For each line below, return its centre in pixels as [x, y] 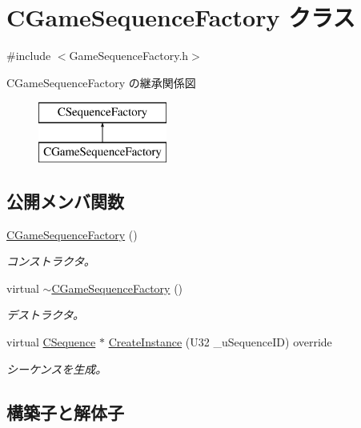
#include [29, 56]
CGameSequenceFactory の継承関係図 [101, 82]
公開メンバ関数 [65, 200]
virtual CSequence [51, 342]
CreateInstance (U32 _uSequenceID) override [220, 342]
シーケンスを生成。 [57, 368]
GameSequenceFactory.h [129, 56]
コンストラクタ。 [51, 261]
